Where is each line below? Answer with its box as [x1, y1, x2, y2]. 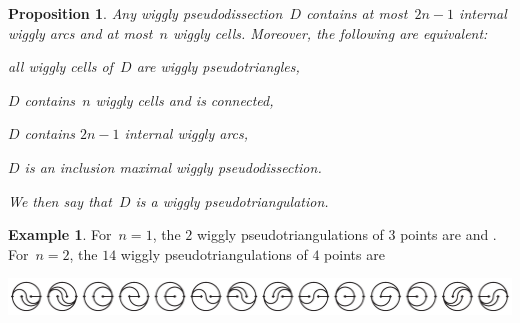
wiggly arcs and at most [8, 22, 153, 43]
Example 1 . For [8, 224, 112, 245]
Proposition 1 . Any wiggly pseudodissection [8, 3, 283, 23]
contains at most [306, 3, 408, 23]
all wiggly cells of [8, 56, 113, 77]
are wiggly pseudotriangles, [136, 56, 300, 77]
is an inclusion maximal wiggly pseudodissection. [24, 156, 322, 177]
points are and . [400, 224, 497, 245]
